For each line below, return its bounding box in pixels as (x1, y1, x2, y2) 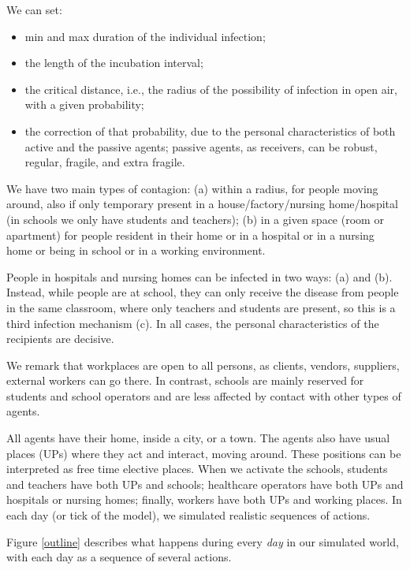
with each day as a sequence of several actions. (6, 549, 232, 565)
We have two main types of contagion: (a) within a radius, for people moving (6, 180, 378, 196)
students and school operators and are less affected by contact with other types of (6, 387, 401, 404)
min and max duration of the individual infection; (24, 28, 266, 44)
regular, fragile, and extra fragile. (24, 154, 185, 170)
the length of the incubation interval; (24, 54, 203, 71)
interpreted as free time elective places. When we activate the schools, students (6, 460, 388, 477)
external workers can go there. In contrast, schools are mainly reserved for (6, 372, 364, 389)
